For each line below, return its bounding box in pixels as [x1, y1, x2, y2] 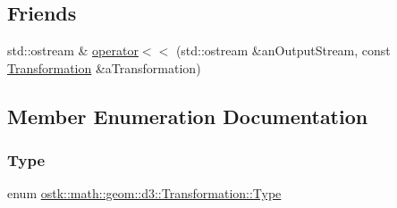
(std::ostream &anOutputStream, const [175, 41, 391, 60]
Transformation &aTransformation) [7, 58, 201, 77]
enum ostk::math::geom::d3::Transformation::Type [7, 184, 282, 203]
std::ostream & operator [7, 41, 139, 60]
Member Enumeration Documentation [7, 102, 368, 129]
